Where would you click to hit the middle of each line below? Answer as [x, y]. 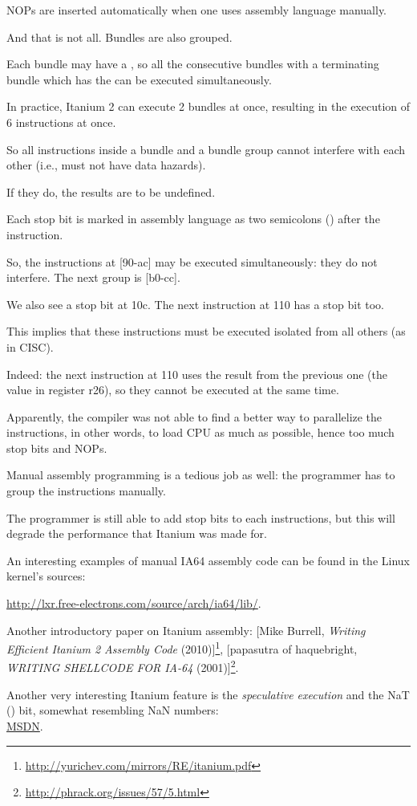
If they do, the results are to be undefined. [111, 191]
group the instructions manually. [86, 491]
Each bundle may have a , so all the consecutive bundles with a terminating [193, 64]
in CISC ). [30, 346]
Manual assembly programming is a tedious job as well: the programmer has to [201, 475]
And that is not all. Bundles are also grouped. [119, 37]
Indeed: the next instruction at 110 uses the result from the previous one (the [197, 374]
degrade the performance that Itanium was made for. [137, 533]
